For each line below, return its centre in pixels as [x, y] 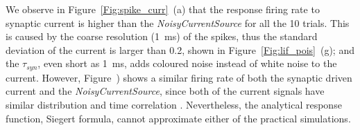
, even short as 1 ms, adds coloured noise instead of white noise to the [187, 63]
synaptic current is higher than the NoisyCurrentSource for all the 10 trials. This [178, 22]
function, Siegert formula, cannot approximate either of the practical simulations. [178, 118]
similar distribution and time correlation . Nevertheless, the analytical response [174, 105]
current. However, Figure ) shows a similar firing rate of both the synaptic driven [179, 77]
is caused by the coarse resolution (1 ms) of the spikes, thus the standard [162, 36]
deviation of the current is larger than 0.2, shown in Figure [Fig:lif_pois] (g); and [180, 49]
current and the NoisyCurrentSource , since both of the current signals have [165, 91]
